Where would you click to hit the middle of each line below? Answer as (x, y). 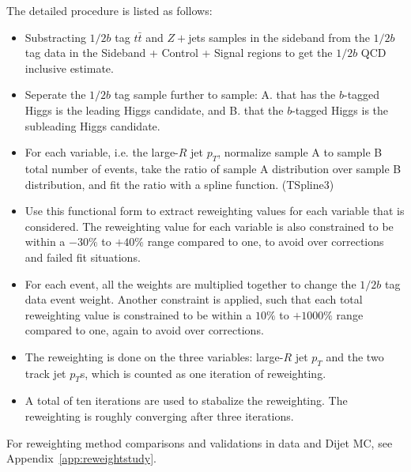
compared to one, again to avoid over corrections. (144, 330)
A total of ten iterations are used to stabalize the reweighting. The (186, 400)
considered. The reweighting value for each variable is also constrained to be (209, 226)
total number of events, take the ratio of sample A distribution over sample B (213, 168)
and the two (355, 356)
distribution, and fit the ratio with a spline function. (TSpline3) (179, 184)
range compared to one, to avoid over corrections (266, 242)
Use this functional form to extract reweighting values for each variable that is (215, 211)
